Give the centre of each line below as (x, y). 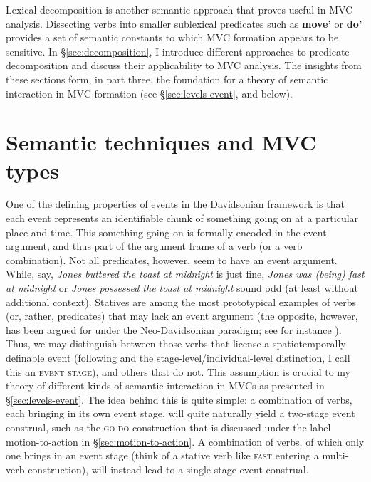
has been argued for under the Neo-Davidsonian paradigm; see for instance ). (174, 329)
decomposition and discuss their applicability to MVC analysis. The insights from (184, 65)
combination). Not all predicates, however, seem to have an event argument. (172, 260)
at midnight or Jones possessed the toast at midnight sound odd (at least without (182, 288)
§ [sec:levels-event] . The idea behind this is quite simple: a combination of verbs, (179, 399)
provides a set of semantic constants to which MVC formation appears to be (172, 37)
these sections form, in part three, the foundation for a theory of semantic (167, 79)
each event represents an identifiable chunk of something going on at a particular (182, 218)
